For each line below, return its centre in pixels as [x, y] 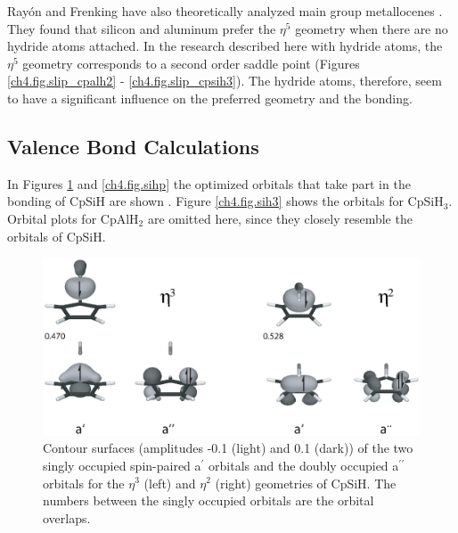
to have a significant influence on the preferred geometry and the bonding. [210, 98]
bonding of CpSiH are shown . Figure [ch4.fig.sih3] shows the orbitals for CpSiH [225, 201]
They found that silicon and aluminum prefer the [142, 28]
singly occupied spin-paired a [122, 465]
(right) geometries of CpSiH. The [306, 483]
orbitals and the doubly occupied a [304, 465]
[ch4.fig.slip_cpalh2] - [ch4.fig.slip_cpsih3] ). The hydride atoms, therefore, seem [225, 81]
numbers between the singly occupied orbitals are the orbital [209, 500]
